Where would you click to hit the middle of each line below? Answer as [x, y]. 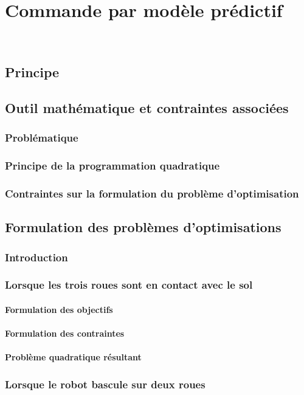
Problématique [42, 138]
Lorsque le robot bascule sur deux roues [105, 384]
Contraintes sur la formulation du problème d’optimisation [152, 193]
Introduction [36, 257]
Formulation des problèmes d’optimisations [143, 227]
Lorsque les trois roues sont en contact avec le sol [129, 285]
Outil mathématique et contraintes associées [147, 107]
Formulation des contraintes [65, 333]
